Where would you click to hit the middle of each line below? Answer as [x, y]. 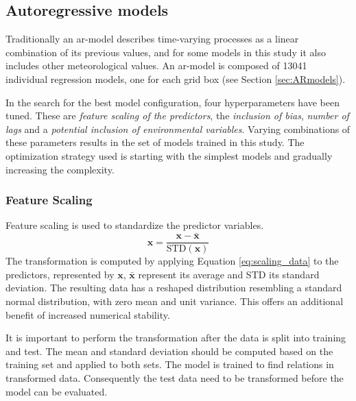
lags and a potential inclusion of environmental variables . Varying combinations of [178, 129]
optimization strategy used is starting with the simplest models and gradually [169, 155]
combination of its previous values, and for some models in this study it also [166, 52]
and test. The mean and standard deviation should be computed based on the [169, 351]
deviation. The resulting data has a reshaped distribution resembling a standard [174, 288]
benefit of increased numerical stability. [88, 314]
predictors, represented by [60, 274]
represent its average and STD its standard [229, 274]
